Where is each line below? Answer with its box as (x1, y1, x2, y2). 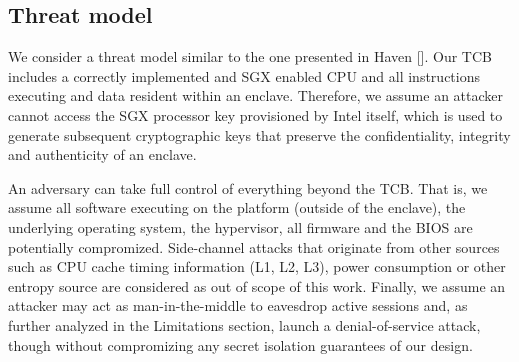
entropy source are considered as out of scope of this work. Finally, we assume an (8, 275, 506, 296)
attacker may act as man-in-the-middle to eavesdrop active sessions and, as (8, 295, 468, 316)
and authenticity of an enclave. (8, 144, 197, 165)
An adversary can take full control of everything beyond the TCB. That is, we (8, 177, 488, 198)
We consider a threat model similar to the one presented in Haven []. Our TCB (8, 46, 492, 67)
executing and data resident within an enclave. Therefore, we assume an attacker (8, 85, 504, 106)
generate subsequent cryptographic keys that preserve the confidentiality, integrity (8, 124, 511, 145)
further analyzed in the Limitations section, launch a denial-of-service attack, (8, 314, 481, 335)
